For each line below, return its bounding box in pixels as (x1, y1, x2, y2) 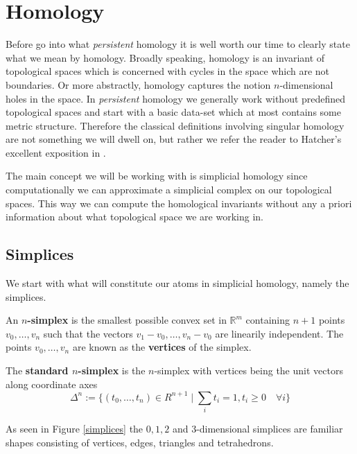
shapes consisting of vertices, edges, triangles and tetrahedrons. (6, 435, 274, 449)
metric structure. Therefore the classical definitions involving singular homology (6, 118, 345, 132)
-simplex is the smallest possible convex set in (27, 313, 227, 327)
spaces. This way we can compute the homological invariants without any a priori (6, 195, 352, 210)
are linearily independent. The (215, 326, 344, 340)
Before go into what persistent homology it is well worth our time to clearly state (6, 37, 350, 51)
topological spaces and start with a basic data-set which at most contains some (6, 105, 341, 119)
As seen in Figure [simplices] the (6, 421, 143, 436)
